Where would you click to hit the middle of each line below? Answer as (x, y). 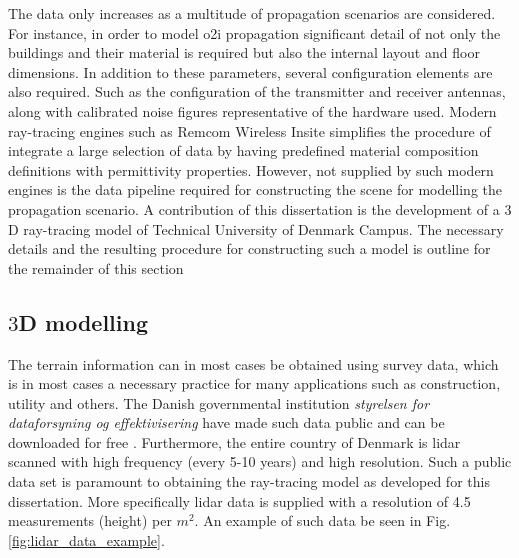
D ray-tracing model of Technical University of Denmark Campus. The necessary (256, 228)
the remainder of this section (96, 267)
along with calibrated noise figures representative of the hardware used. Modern (252, 110)
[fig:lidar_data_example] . (86, 539)
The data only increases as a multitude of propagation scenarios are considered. (252, 13)
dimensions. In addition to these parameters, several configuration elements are (250, 71)
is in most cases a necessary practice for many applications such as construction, (254, 383)
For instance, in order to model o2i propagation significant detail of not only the (254, 32)
